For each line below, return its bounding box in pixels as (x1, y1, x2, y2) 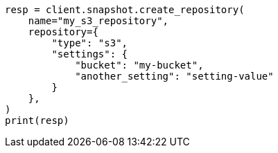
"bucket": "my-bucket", (75, 60, 204, 71)
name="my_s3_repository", (28, 15, 169, 26)
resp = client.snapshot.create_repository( (5, 4, 245, 15)
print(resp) (5, 115, 69, 126)
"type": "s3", (51, 37, 128, 48)
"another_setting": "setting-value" (75, 71, 274, 82)
